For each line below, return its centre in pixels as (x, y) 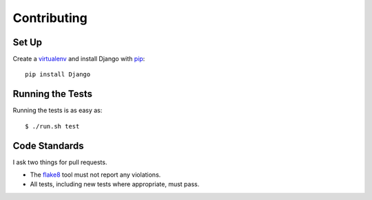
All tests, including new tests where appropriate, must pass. (115, 184)
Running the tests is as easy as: (58, 111)
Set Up (28, 42)
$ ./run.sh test (52, 126)
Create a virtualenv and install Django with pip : (79, 59)
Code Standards (48, 145)
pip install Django (58, 75)
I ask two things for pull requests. (60, 162)
